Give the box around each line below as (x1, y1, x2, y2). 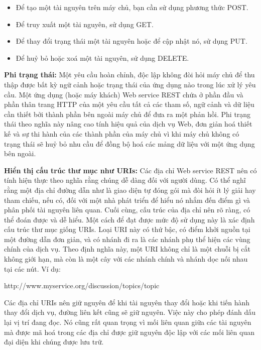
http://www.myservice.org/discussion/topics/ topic (4, 280, 160, 291)
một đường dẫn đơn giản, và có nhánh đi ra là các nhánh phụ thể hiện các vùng (4, 234, 250, 244)
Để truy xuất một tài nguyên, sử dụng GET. (16, 19, 154, 29)
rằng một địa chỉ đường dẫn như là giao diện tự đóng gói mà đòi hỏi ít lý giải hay (4, 184, 256, 195)
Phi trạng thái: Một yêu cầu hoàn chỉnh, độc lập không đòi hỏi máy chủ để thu (4, 69, 255, 80)
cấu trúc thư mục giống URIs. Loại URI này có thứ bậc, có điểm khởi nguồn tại (4, 224, 250, 235)
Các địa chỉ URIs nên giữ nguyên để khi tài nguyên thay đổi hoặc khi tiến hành (4, 297, 250, 307)
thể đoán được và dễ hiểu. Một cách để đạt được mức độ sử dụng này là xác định (4, 214, 255, 224)
